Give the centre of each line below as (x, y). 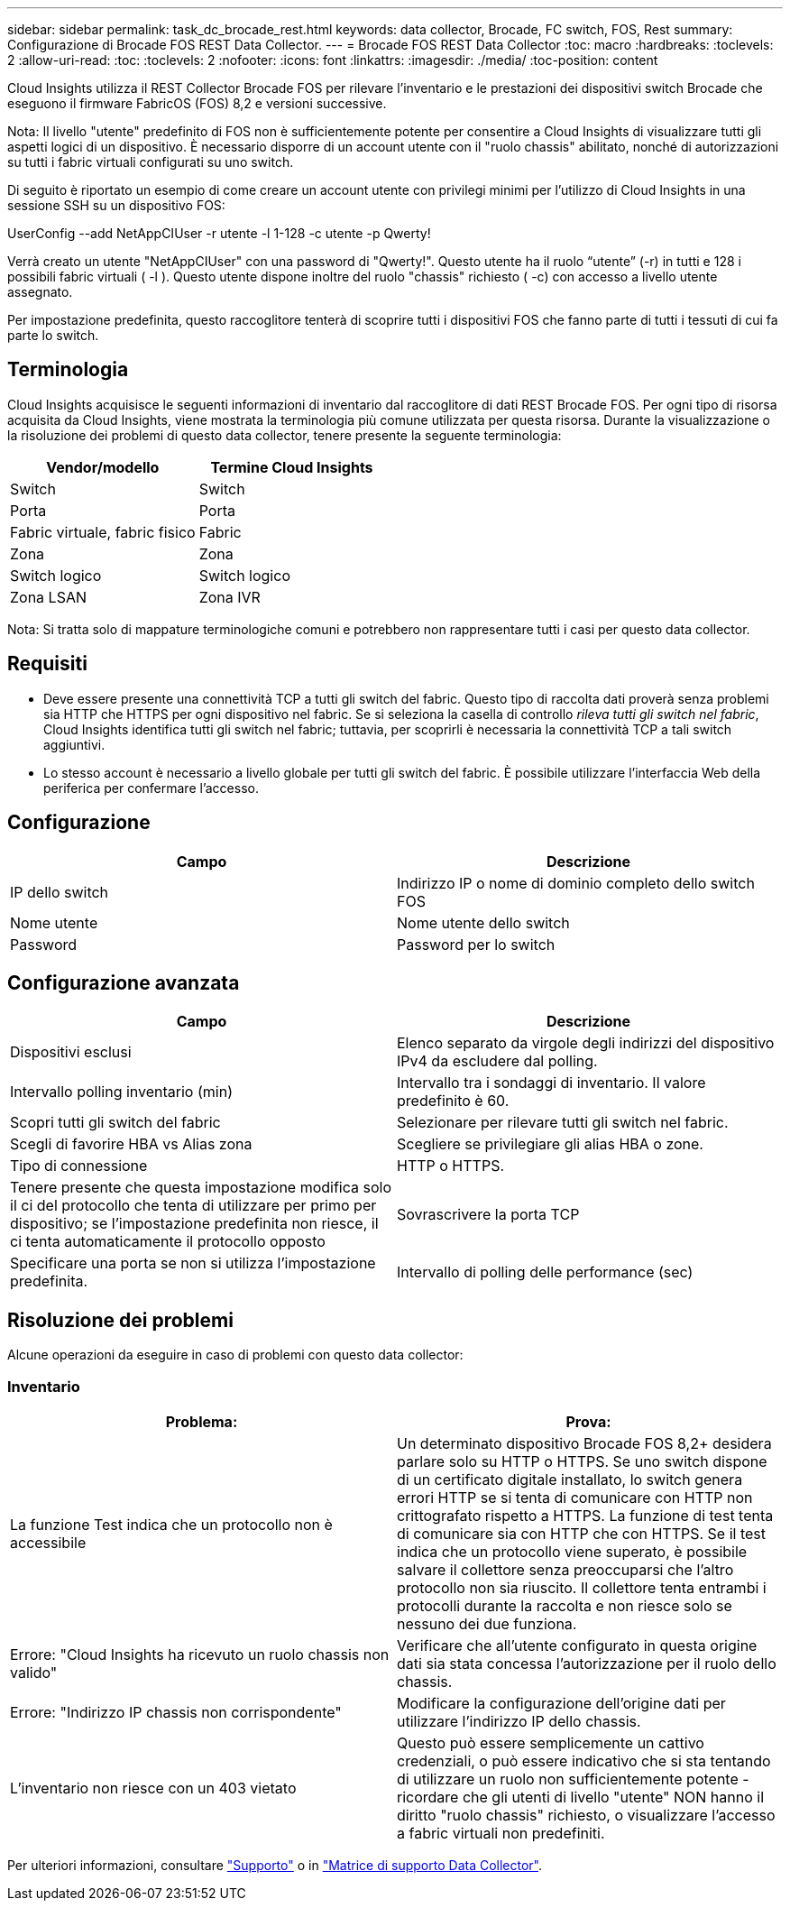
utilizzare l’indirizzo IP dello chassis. (519, 1721)
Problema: (202, 1421)
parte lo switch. (53, 335)
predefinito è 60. (453, 1101)
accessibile (48, 1542)
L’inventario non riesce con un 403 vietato (153, 1788)
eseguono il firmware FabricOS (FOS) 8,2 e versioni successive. (197, 103)
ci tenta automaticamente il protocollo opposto (168, 1242)
